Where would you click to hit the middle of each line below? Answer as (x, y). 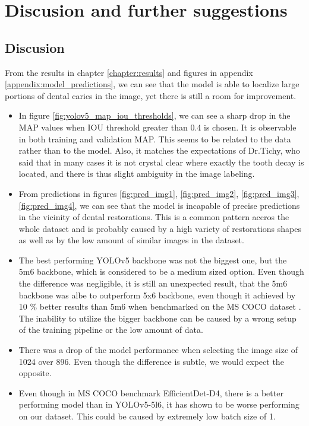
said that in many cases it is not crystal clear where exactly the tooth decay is (161, 162)
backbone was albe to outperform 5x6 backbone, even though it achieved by (157, 295)
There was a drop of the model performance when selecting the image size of (158, 350)
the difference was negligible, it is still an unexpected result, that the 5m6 (153, 283)
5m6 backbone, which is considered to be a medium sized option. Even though (161, 271)
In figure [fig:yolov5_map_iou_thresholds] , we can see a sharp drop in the (154, 115)
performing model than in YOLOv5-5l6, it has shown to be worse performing (159, 404)
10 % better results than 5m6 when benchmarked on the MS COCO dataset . (160, 306)
